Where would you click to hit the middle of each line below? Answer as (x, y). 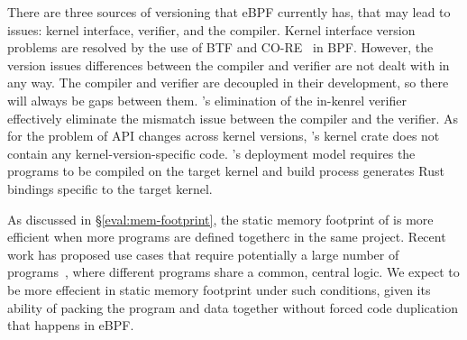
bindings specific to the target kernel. (110, 188)
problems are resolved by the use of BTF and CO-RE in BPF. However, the (220, 47)
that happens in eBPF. (71, 325)
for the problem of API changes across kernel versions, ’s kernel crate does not (224, 136)
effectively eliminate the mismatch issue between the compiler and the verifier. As (233, 118)
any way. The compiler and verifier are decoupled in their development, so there (228, 83)
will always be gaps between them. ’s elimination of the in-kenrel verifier (207, 100)
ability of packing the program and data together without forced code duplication (233, 307)
